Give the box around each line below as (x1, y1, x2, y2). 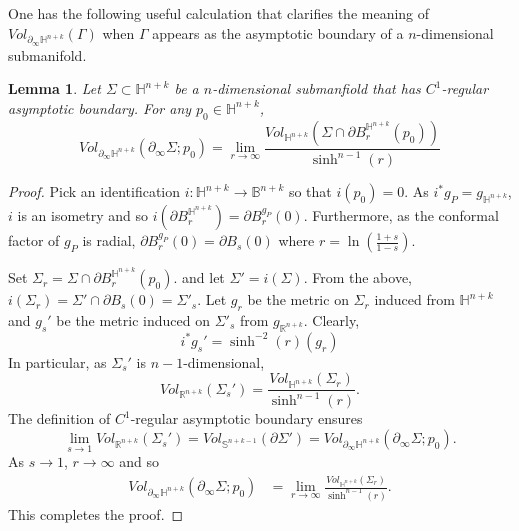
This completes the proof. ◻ (8, 504, 184, 524)
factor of (8, 230, 60, 251)
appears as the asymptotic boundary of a (152, 22, 404, 43)
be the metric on (247, 289, 349, 310)
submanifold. (8, 44, 87, 65)
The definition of (8, 408, 111, 429)
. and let (173, 267, 225, 288)
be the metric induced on (56, 309, 210, 330)
